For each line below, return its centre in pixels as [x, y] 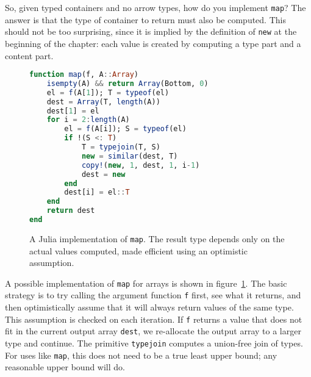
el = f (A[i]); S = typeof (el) [125, 129]
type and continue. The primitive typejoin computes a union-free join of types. [154, 343]
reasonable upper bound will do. [65, 367]
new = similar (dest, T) [130, 156]
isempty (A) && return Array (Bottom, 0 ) [127, 83]
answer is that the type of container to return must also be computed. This [145, 19]
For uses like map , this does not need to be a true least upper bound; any [141, 355]
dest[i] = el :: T [97, 192]
